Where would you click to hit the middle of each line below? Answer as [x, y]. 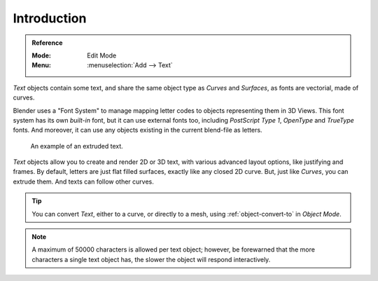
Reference [47, 43]
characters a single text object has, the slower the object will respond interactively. [151, 259]
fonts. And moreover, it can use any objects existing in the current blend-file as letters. [138, 130]
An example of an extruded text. [77, 146]
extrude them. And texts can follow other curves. [83, 181]
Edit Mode [102, 55]
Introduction [50, 18]
